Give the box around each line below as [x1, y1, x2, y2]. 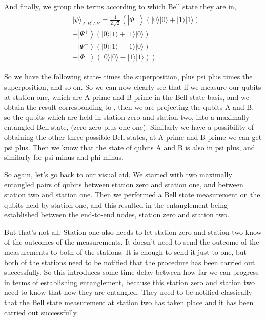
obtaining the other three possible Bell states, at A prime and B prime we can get [4, 132, 262, 143]
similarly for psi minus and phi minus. [4, 152, 124, 163]
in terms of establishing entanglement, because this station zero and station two [4, 276, 255, 287]
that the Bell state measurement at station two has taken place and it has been [4, 296, 254, 307]
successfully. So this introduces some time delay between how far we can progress [4, 267, 259, 277]
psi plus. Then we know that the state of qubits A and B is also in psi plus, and [4, 142, 255, 152]
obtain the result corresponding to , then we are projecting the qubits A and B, [4, 102, 254, 112]
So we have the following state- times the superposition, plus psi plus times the [4, 71, 253, 82]
